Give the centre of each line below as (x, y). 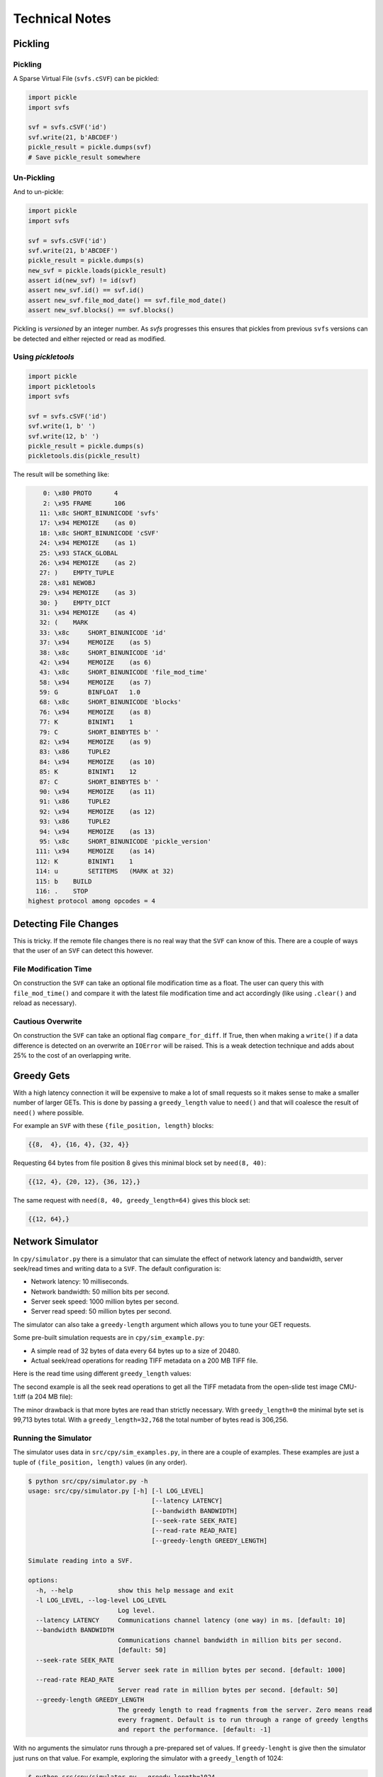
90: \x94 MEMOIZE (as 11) (98, 791)
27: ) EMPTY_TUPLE (77, 573)
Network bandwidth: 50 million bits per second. (100, 1292)
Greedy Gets (41, 1076)
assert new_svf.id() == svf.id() (86, 290)
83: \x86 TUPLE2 (75, 752)
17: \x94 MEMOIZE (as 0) (88, 523)
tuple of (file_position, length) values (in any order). (100, 1462)
